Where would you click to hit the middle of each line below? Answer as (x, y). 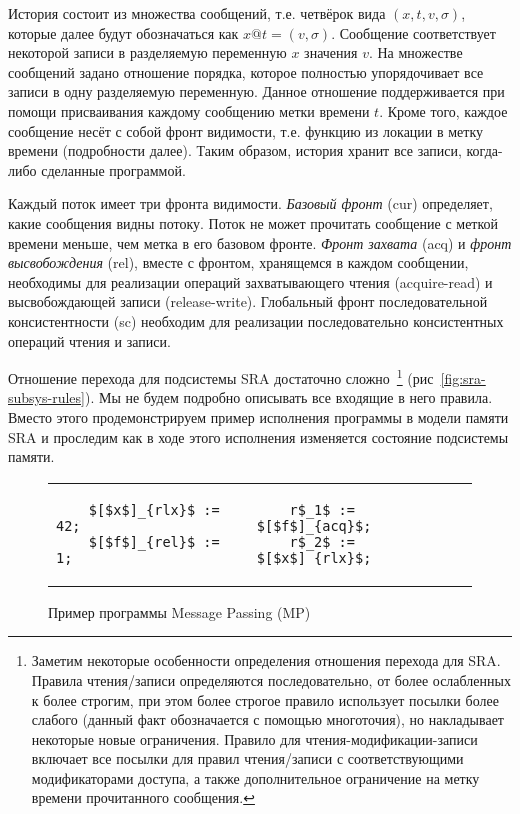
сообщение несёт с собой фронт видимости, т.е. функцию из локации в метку (246, 130)
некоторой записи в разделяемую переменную (147, 52)
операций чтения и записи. (89, 340)
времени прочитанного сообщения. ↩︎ (143, 797)
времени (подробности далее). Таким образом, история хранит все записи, (235, 150)
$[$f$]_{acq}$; (314, 525)
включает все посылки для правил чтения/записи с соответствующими (247, 758)
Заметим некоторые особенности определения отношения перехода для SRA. (266, 660)
